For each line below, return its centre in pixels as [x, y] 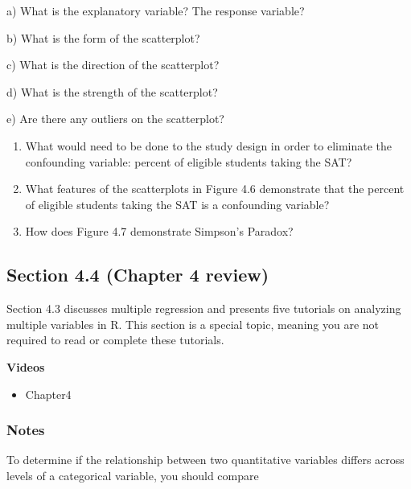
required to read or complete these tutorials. [115, 340]
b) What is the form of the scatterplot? [103, 37]
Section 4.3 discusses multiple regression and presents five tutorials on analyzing [204, 308]
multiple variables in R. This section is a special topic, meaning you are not [193, 324]
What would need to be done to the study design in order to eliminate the [209, 145]
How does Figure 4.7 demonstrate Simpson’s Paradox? [159, 231]
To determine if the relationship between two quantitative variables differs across [205, 460]
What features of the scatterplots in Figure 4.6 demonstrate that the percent [215, 189]
